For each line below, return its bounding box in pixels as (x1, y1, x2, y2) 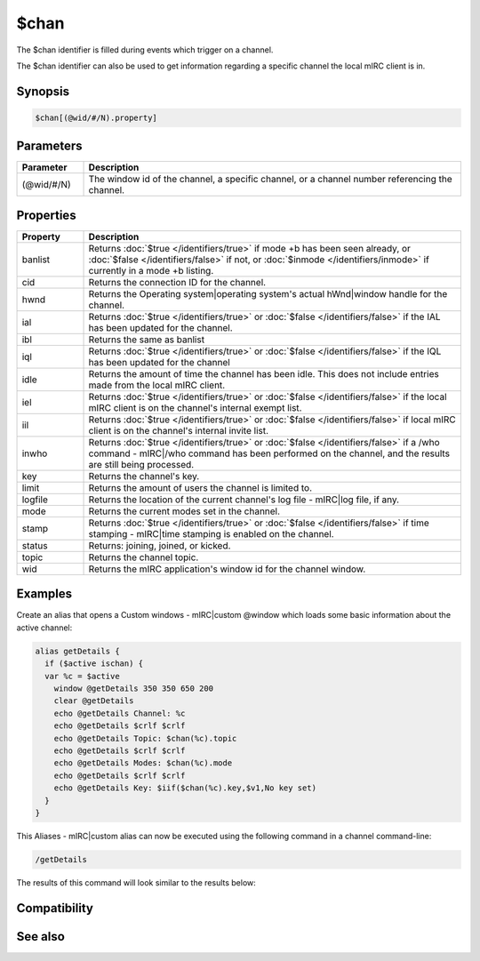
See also (16, 929, 66, 944)
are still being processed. (88, 458, 195, 470)
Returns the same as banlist (88, 333, 204, 346)
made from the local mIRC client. (88, 379, 226, 391)
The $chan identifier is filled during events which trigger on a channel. (16, 44, 274, 55)
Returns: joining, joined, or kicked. (88, 539, 231, 551)
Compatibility (16, 901, 93, 916)
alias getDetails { (35, 645, 120, 656)
